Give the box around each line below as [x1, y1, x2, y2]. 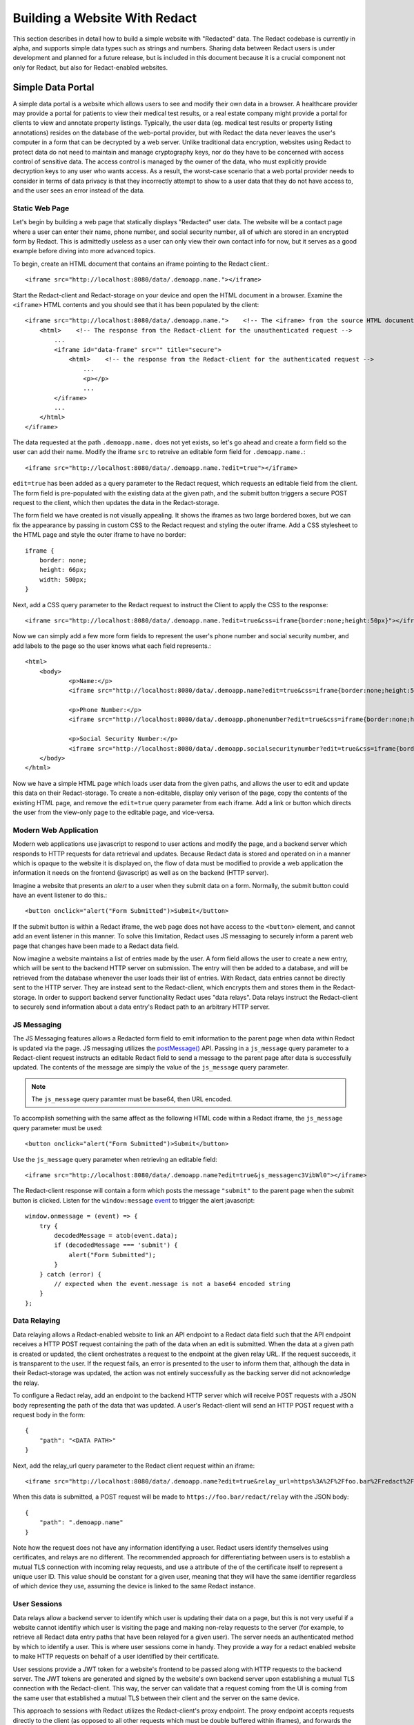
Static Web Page [12, 204, 70, 213]
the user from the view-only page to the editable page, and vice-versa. [12, 808, 215, 816]
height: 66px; [39, 566, 88, 574]
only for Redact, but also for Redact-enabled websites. [12, 63, 168, 72]
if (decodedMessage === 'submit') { [54, 1241, 179, 1249]
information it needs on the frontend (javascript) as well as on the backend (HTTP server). [12, 869, 269, 877]
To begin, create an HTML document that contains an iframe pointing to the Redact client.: [12, 259, 269, 268]
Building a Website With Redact [12, 10, 197, 26]
